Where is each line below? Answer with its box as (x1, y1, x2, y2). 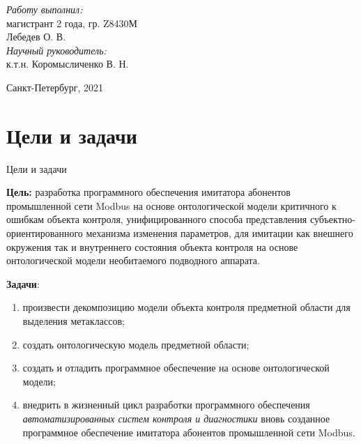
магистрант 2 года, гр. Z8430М (6, 15, 138, 30)
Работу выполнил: (6, 2, 83, 16)
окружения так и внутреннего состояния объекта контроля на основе (6, 239, 298, 254)
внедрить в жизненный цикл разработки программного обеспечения (22, 397, 310, 412)
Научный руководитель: (6, 43, 107, 57)
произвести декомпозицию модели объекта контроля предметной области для (22, 300, 351, 314)
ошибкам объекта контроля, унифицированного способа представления (6, 212, 307, 227)
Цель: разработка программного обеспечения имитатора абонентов (6, 185, 291, 199)
